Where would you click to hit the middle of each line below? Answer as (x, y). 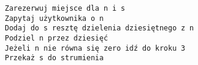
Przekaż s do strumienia (54, 58)
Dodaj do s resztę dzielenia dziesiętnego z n (99, 28)
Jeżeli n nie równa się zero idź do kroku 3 (95, 48)
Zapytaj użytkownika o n (54, 18)
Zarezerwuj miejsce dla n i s (65, 8)
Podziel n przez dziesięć (56, 38)
